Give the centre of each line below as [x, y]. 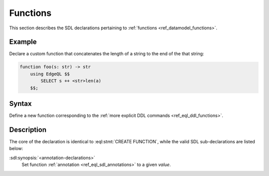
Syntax [20, 104]
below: [16, 149]
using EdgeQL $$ [50, 74]
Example [23, 42]
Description [28, 130]
